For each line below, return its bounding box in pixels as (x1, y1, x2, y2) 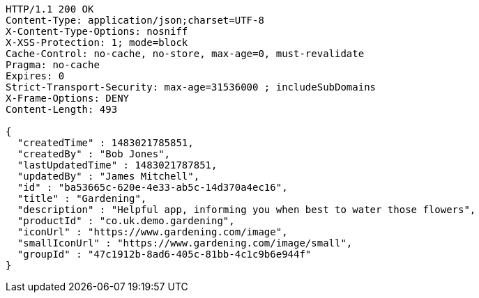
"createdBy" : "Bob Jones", (17, 148, 171, 159)
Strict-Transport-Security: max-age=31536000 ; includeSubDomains (6, 81, 377, 93)
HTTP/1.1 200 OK (6, 3, 94, 15)
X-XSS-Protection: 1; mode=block (6, 37, 188, 48)
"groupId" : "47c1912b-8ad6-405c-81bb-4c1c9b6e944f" (17, 249, 312, 260)
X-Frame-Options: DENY (6, 93, 130, 104)
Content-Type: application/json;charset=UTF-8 (6, 15, 264, 26)
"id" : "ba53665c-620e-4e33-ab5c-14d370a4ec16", (17, 182, 288, 193)
